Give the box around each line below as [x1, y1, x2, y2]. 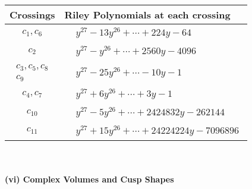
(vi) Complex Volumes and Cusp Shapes [5, 173, 174, 185]
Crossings [10, 8, 55, 21]
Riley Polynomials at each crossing [64, 8, 231, 21]
